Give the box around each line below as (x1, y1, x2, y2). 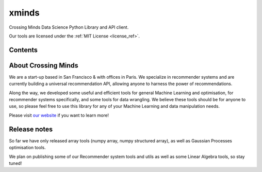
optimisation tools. (9, 145, 46, 151)
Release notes (9, 125, 53, 133)
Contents (9, 46, 38, 54)
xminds (9, 7, 40, 18)
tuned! (9, 160, 22, 166)
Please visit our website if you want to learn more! (9, 112, 109, 118)
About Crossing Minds (9, 61, 79, 69)
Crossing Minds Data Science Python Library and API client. (9, 24, 129, 30)
